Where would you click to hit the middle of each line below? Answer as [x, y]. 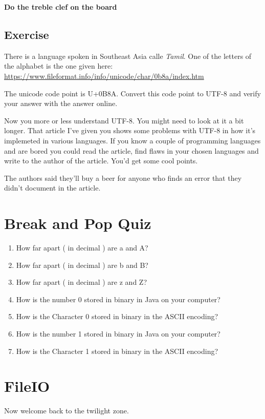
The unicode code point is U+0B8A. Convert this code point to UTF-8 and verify [132, 93]
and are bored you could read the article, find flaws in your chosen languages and [131, 150]
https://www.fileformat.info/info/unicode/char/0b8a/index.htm [104, 76]
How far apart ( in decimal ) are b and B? [82, 265]
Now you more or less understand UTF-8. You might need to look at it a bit [124, 120]
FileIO [27, 386]
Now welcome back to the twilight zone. [67, 411]
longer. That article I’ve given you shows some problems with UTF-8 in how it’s [130, 130]
